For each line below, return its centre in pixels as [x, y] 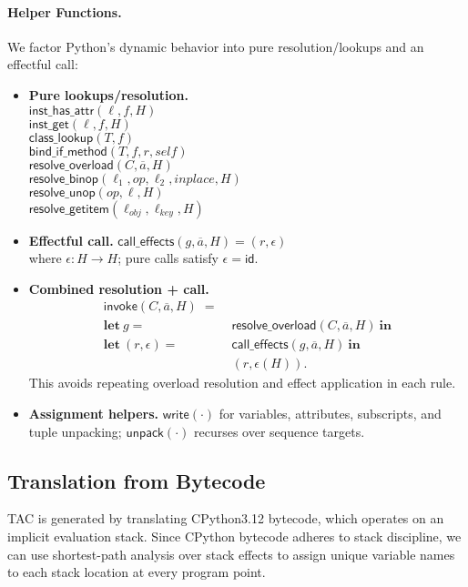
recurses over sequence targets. [279, 431]
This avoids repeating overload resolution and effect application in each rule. [242, 383]
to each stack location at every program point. [137, 572]
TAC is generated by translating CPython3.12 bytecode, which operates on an [226, 518]
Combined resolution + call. [119, 288]
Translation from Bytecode [137, 480]
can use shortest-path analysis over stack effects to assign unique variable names [231, 554]
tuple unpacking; [75, 431]
